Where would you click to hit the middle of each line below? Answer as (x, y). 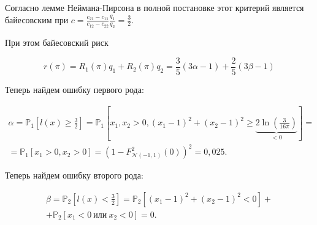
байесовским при (37, 19)
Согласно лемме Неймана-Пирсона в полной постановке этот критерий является (155, 7)
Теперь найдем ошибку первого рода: (74, 90)
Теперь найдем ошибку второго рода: (74, 175)
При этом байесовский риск (57, 42)
